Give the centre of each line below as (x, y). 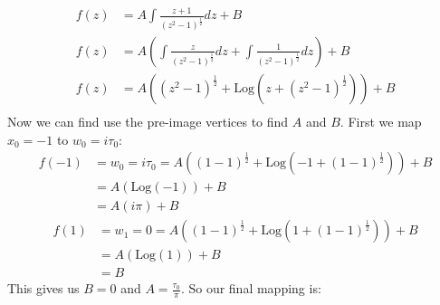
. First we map (381, 122)
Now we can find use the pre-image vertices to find (148, 122)
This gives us (43, 288)
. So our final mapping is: (251, 288)
